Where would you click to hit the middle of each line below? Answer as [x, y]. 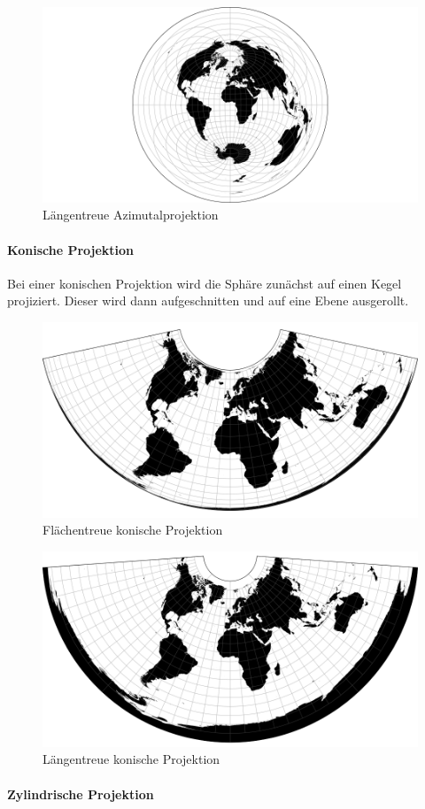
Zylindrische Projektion [81, 794]
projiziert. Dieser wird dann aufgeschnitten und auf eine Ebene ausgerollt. [208, 300]
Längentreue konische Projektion [131, 759]
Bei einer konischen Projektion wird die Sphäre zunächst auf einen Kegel [205, 283]
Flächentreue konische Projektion [133, 530]
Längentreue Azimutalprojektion [131, 215]
